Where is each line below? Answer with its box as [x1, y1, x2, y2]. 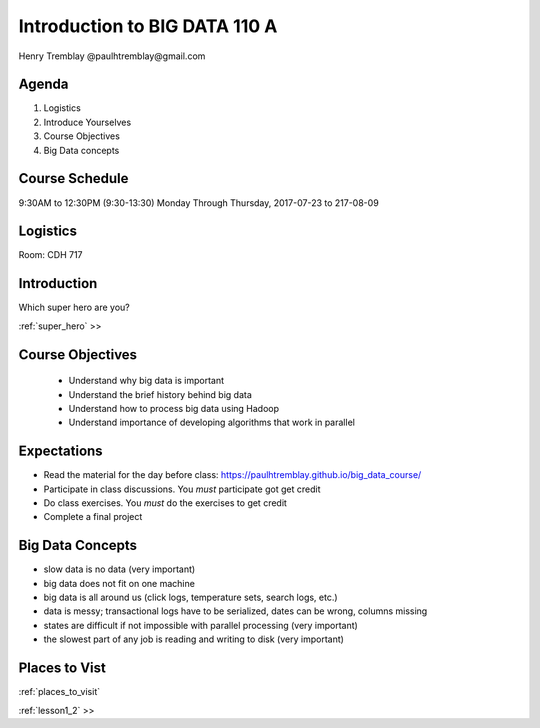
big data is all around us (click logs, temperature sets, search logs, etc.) [43, 591, 339, 604]
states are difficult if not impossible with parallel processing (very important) [43, 619, 359, 631]
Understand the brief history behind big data [68, 388, 252, 400]
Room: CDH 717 [18, 249, 84, 261]
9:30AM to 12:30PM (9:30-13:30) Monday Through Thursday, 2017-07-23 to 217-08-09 [18, 196, 379, 209]
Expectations [18, 443, 104, 460]
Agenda [18, 76, 69, 93]
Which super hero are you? [18, 301, 130, 314]
